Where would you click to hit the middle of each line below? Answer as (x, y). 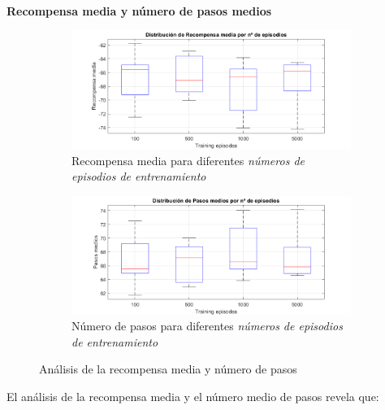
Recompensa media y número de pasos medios (139, 10)
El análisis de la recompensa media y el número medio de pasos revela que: (193, 396)
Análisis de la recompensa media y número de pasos (168, 369)
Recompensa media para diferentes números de (188, 160)
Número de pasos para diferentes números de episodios (207, 326)
